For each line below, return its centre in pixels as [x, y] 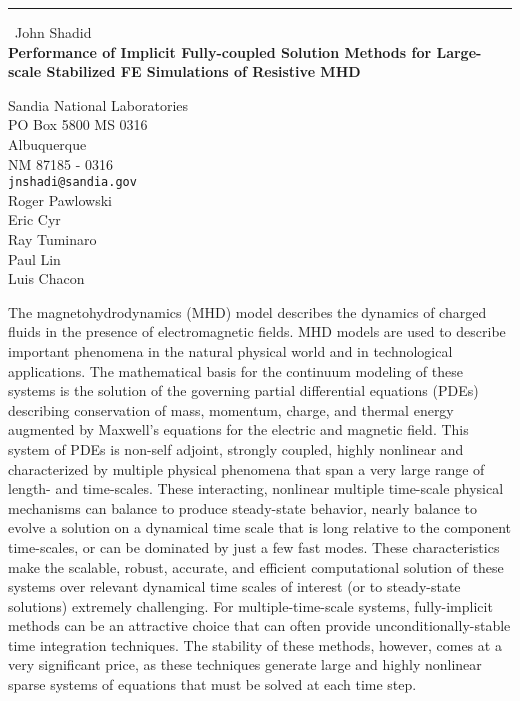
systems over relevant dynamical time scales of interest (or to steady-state [234, 586]
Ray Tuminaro [52, 239]
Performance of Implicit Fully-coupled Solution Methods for [220, 51]
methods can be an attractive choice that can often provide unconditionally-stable [259, 625]
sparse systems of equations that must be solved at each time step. [212, 684]
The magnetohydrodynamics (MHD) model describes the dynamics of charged [247, 311]
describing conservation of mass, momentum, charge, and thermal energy [231, 409]
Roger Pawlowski [60, 199]
